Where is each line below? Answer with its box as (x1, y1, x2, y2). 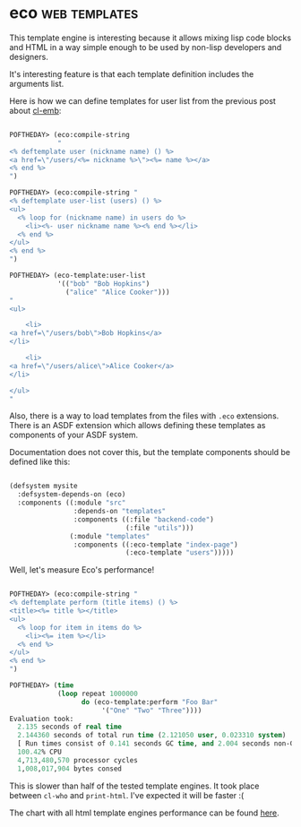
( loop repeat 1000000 (56, 689, 139, 698)
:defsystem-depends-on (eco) (17, 490, 126, 499)
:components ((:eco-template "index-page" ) (73, 540, 239, 549)
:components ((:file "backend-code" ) (73, 514, 215, 524)
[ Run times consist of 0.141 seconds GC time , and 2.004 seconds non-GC (17, 739, 298, 748)
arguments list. (9, 78, 64, 89)
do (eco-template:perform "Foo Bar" (81, 697, 219, 706)
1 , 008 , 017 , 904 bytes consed (17, 764, 123, 773)
